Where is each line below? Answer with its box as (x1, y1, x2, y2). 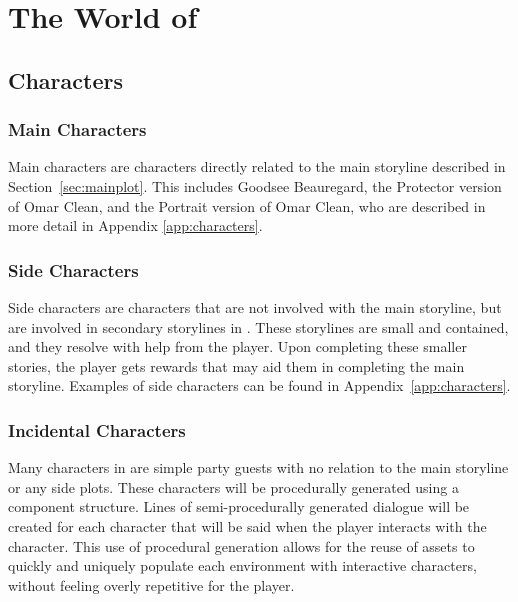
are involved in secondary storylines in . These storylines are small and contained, (8, 316, 509, 337)
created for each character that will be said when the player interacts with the (8, 515, 487, 536)
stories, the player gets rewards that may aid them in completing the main (8, 355, 465, 376)
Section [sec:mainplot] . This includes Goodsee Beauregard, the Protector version (8, 175, 502, 196)
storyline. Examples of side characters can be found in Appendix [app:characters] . (8, 375, 511, 396)
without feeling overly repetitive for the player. (8, 574, 295, 595)
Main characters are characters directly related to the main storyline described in (8, 156, 506, 177)
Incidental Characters (8, 417, 186, 442)
